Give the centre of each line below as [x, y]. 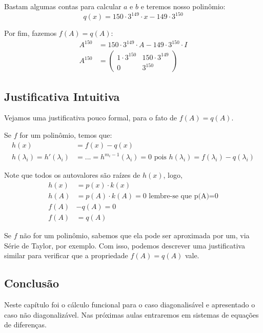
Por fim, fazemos [31, 33]
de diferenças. [25, 325]
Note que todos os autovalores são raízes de [72, 175]
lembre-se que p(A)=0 [184, 196]
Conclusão [32, 283]
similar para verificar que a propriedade [66, 255]
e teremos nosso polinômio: [183, 6]
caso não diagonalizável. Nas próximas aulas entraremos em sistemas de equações [131, 314]
